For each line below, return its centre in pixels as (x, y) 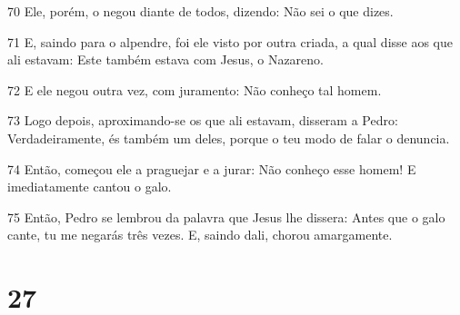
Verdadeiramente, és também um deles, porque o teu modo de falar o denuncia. (229, 138)
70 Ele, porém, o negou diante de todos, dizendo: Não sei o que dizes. (200, 11)
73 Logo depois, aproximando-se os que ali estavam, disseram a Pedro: (203, 120)
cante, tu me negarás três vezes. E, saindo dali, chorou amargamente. (200, 235)
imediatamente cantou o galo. (90, 187)
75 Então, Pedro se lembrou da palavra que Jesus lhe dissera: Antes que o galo (226, 217)
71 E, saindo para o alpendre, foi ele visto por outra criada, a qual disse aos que (230, 41)
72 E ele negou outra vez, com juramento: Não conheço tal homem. (195, 89)
